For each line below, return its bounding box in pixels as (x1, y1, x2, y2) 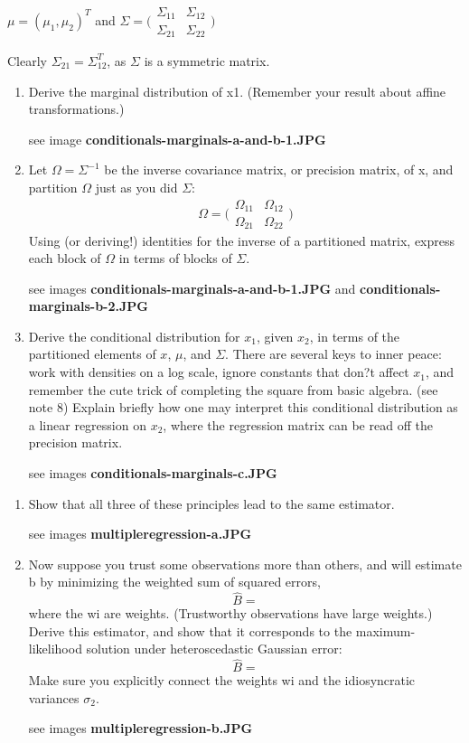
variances (28, 688, 80, 707)
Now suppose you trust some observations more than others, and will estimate (28, 554, 462, 573)
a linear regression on (28, 415, 146, 434)
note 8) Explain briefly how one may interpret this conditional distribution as (28, 398, 458, 417)
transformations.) (28, 99, 125, 118)
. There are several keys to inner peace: (225, 344, 442, 363)
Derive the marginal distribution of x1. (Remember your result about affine (28, 81, 446, 100)
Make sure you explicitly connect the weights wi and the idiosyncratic (28, 671, 416, 690)
